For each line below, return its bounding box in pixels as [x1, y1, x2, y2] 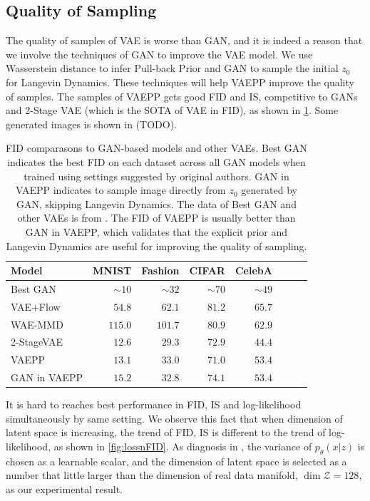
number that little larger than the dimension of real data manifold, [6, 468, 298, 482]
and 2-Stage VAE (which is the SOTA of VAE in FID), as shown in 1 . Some [6, 103, 339, 118]
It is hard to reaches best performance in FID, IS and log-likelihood [6, 397, 302, 412]
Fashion [141, 263, 180, 278]
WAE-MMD [11, 316, 63, 331]
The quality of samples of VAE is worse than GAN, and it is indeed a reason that [6, 33, 363, 48]
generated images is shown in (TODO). [6, 116, 178, 131]
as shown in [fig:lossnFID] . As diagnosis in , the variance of [53, 439, 312, 454]
